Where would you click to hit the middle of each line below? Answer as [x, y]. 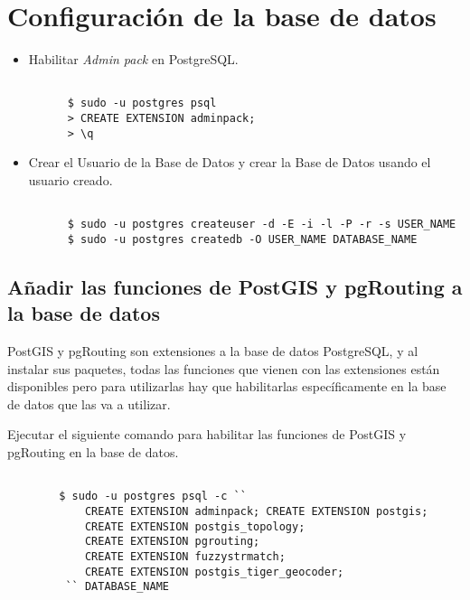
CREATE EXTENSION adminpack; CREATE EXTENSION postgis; [256, 511]
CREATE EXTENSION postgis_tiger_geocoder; [214, 572]
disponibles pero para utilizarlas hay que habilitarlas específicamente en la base [227, 386]
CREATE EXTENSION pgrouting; [172, 542]
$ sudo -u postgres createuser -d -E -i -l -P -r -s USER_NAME [262, 225]
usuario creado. [70, 179]
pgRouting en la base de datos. [93, 452]
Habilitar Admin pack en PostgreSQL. [133, 59]
